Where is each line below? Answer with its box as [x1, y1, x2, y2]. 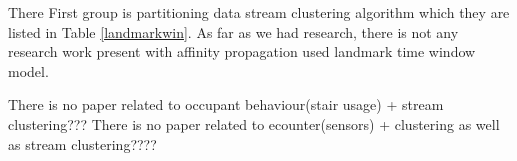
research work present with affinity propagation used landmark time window [8, 41, 476, 62]
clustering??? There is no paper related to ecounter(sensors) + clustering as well [8, 113, 500, 134]
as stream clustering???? [8, 133, 157, 154]
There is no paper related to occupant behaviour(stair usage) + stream [8, 94, 444, 115]
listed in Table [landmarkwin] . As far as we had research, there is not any [8, 21, 459, 42]
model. [8, 60, 49, 81]
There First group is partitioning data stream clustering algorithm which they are [8, 2, 510, 22]
